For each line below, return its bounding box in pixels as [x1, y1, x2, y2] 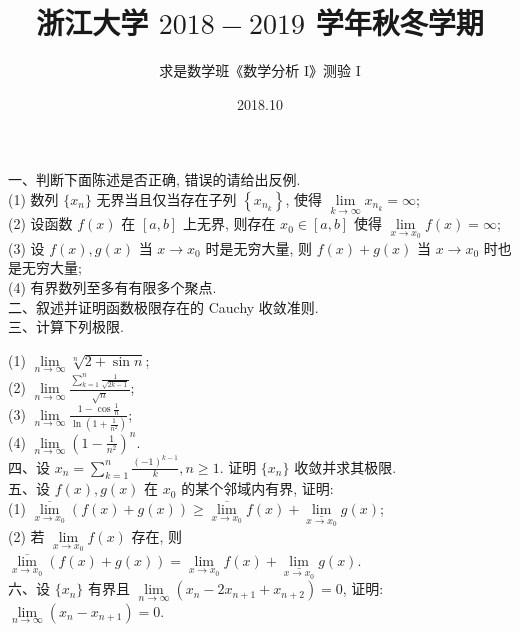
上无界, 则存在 [182, 213, 276, 234]
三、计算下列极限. [8, 316, 124, 337]
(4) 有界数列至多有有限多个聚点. [8, 276, 217, 297]
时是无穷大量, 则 [205, 237, 312, 258]
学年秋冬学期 [315, 2, 484, 43]
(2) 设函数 [8, 213, 73, 234]
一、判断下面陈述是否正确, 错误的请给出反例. [8, 169, 301, 190]
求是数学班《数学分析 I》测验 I [159, 60, 361, 81]
